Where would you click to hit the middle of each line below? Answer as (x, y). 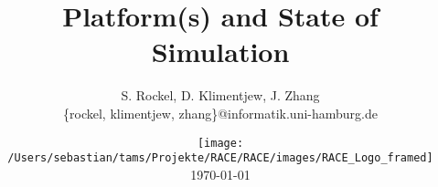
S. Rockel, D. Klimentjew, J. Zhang (220, 95)
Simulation (220, 52)
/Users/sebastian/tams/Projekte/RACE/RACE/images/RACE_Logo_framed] (220, 158)
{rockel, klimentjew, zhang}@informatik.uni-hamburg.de (220, 113)
